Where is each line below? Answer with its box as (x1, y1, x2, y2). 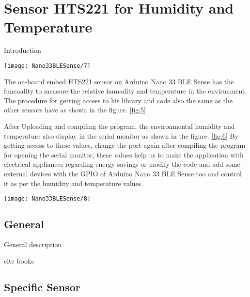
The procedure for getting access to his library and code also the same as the (4, 95, 233, 105)
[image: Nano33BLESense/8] (4, 195, 91, 203)
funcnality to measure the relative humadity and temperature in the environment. (4, 86, 247, 96)
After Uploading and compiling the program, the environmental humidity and (4, 121, 235, 131)
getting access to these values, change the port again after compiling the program (4, 140, 246, 150)
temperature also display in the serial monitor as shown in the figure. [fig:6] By (4, 130, 238, 141)
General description (4, 239, 62, 249)
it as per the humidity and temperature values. (4, 178, 143, 188)
